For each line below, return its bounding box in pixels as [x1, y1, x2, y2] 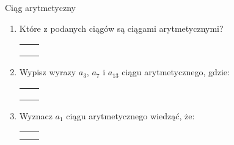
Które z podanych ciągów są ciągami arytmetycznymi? [19, 21, 224, 34]
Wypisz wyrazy [19, 65, 76, 78]
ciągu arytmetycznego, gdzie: [122, 65, 230, 78]
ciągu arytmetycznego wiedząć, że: [66, 109, 195, 122]
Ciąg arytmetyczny [5, 1, 76, 13]
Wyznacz [19, 109, 53, 122]
